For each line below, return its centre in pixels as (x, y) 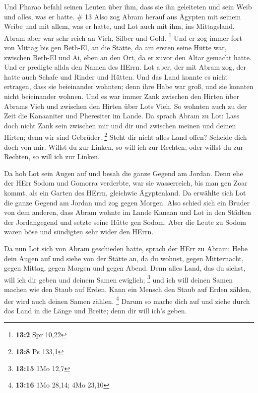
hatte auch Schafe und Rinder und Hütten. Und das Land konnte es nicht (116, 76)
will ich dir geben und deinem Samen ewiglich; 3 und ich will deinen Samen (118, 279)
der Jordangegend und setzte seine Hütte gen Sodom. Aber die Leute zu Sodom (125, 222)
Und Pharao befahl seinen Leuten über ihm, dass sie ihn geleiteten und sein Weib (128, 6)
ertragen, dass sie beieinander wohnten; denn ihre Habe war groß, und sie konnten (129, 86)
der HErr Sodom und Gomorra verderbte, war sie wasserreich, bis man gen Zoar (126, 183)
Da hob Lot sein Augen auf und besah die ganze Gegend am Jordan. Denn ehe (124, 173)
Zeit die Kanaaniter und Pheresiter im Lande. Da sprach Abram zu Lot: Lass (122, 116)
